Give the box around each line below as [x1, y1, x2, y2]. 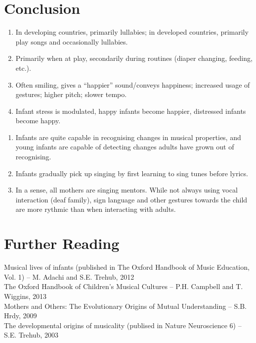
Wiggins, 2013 [4, 291, 47, 301]
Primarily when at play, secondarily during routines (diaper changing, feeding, [15, 53, 253, 63]
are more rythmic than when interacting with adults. [15, 204, 176, 214]
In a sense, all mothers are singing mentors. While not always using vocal [15, 185, 238, 195]
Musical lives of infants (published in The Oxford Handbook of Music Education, [4, 262, 250, 272]
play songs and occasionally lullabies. [15, 36, 128, 47]
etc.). [15, 62, 31, 73]
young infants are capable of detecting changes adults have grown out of [15, 142, 234, 152]
